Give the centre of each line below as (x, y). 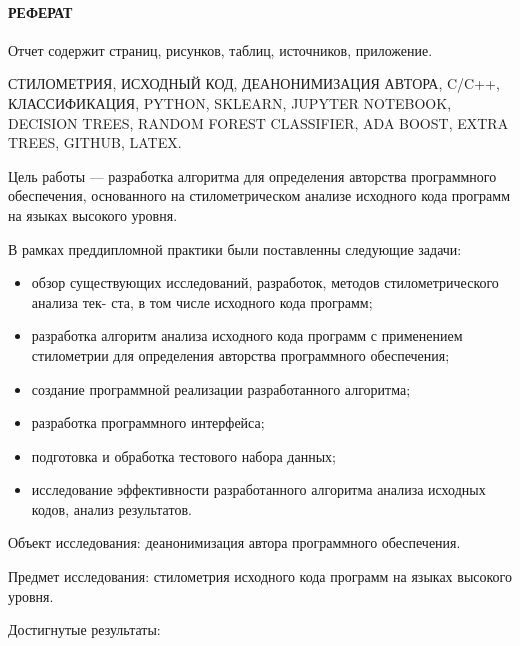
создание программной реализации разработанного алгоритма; (221, 388)
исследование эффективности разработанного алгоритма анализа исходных (258, 489)
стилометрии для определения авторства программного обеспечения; (240, 354)
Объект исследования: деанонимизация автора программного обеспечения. (234, 542)
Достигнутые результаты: (84, 629)
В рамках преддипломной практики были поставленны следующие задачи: (235, 248)
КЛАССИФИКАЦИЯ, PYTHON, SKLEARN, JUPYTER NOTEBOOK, (230, 102)
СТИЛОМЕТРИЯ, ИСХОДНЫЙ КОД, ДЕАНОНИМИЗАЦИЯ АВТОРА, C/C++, (254, 83)
